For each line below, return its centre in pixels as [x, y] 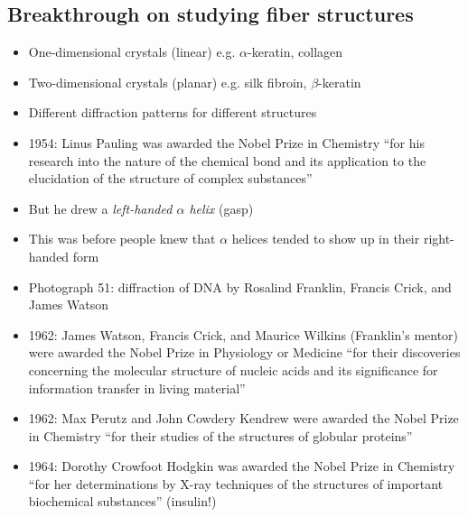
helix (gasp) [221, 208]
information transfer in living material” [137, 388]
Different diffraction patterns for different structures [173, 112]
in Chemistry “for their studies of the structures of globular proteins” [220, 435]
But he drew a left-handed [100, 208]
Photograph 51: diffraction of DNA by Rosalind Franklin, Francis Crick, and [240, 286]
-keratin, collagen [295, 52]
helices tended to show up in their [326, 239]
